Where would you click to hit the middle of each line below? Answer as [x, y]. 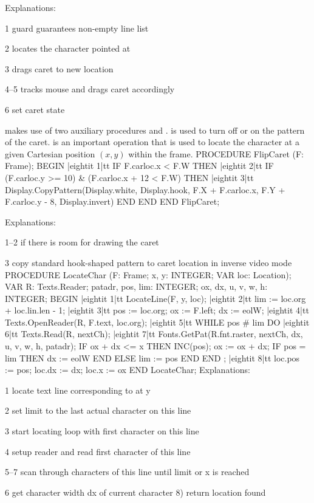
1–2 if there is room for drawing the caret [82, 242]
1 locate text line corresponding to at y [78, 390]
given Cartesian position [50, 153]
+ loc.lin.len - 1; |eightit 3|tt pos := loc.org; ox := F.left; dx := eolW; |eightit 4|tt [157, 310]
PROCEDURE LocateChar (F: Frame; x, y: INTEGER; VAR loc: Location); [148, 274]
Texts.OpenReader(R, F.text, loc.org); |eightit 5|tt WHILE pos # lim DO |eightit [157, 322]
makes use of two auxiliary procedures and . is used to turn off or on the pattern [155, 130]
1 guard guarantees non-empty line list [77, 28]
